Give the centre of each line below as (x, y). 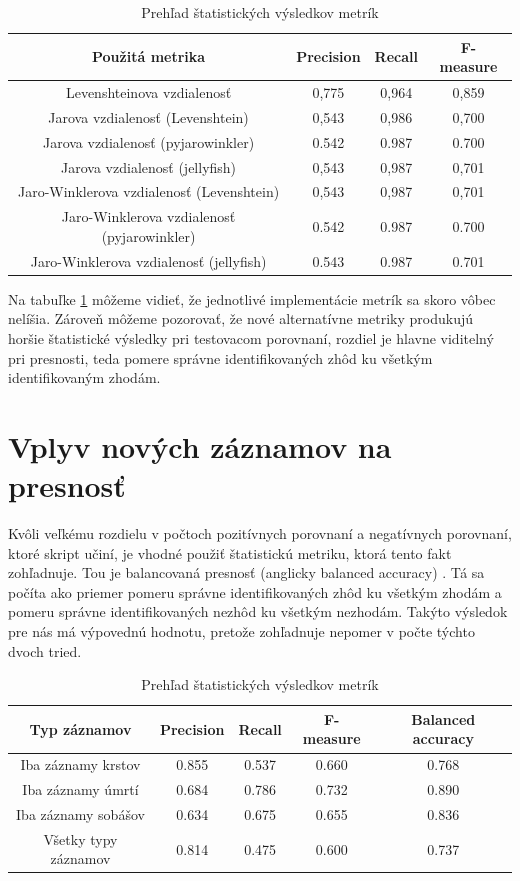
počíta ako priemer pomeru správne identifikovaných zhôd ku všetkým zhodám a (255, 591)
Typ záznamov (80, 728)
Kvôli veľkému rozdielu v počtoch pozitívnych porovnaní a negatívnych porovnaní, (260, 533)
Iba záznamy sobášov (80, 813)
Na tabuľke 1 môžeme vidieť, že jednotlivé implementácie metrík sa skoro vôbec (252, 298)
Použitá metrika (149, 56)
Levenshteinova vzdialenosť (148, 92)
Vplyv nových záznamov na (200, 445)
